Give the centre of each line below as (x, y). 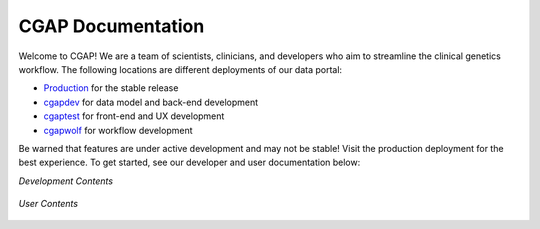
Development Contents (66, 181)
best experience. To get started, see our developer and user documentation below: (189, 162)
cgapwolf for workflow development (118, 130)
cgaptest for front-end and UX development (134, 116)
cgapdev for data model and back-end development (151, 102)
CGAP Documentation (111, 26)
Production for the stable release (111, 88)
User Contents (48, 204)
